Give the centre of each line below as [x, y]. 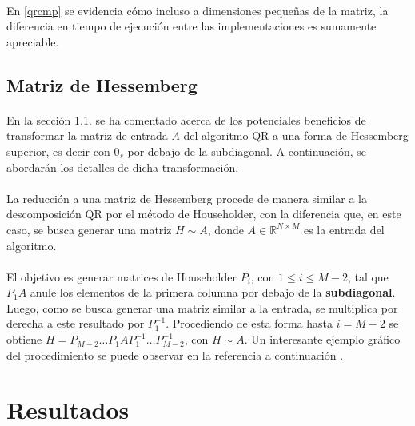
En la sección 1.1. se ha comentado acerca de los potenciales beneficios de [186, 119]
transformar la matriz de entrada [87, 135]
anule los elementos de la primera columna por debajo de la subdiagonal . [213, 292]
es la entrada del [344, 229]
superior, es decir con [58, 151]
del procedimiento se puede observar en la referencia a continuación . [175, 354]
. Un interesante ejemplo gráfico [322, 339]
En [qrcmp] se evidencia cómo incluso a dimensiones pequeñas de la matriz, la [198, 10]
